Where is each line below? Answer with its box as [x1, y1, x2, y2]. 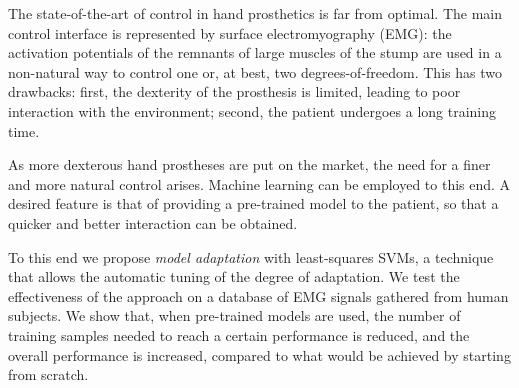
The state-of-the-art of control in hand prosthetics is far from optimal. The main [8, 3, 503, 23]
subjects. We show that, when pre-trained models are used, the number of [8, 305, 461, 326]
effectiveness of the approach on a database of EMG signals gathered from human [8, 285, 509, 306]
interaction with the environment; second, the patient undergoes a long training [8, 100, 497, 121]
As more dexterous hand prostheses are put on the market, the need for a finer [8, 154, 491, 175]
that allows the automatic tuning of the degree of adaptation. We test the [8, 266, 460, 287]
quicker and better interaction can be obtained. [8, 212, 298, 233]
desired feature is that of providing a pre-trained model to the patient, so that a [8, 193, 499, 214]
